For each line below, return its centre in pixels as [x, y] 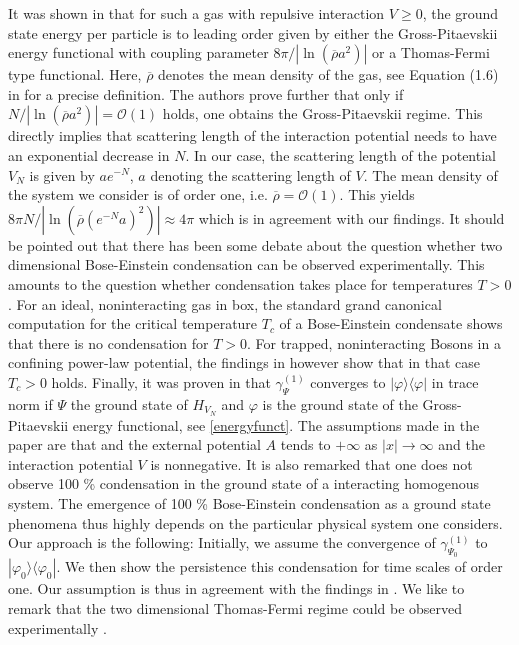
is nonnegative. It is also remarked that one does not [311, 463]
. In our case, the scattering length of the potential [340, 154]
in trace [455, 381]
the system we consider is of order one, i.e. [138, 194]
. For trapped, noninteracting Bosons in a [374, 342]
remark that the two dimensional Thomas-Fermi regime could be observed [235, 607]
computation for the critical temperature [133, 323]
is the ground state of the [340, 403]
